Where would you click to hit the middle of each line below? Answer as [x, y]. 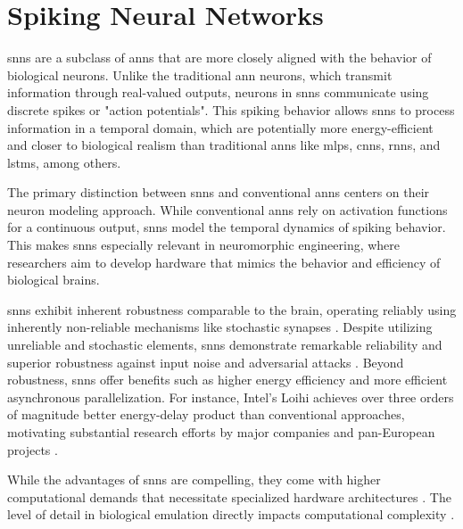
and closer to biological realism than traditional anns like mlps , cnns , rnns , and [224, 145]
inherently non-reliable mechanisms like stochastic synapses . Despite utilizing [220, 327]
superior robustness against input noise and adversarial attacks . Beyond [206, 362]
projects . [33, 449]
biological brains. [54, 280]
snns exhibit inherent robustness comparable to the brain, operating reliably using [232, 309]
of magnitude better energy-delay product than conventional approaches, [206, 414]
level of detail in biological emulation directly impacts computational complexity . [231, 514]
